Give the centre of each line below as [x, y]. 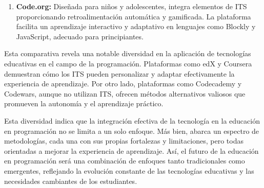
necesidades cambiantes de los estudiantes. [71, 181]
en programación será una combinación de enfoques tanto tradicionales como [125, 161]
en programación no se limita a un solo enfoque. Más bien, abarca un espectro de [132, 131]
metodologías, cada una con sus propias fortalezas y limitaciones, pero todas [124, 141]
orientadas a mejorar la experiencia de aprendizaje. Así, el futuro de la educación [131, 150]
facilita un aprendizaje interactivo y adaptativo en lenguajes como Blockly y [136, 26]
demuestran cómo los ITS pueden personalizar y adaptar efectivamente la [119, 73]
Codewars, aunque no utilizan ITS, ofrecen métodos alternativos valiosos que [125, 93]
